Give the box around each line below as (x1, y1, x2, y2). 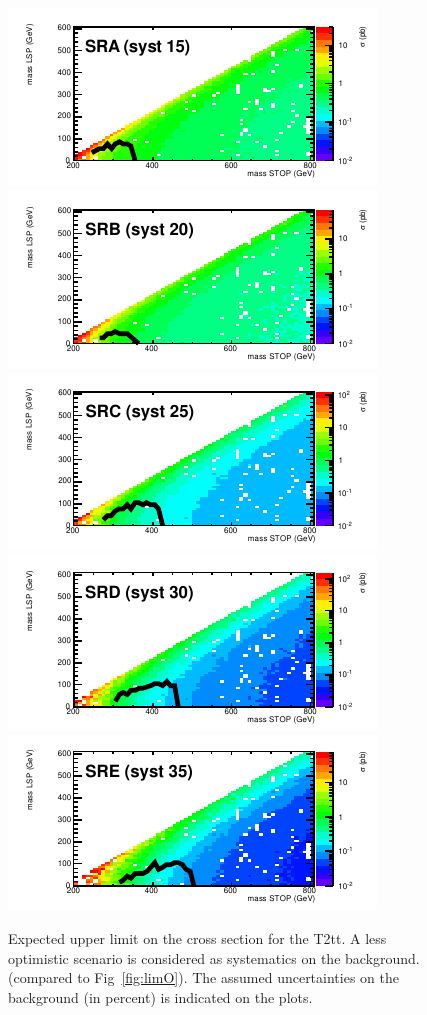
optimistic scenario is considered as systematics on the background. (8, 947, 420, 968)
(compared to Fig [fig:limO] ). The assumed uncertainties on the (8, 967, 399, 988)
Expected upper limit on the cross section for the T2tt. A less (8, 927, 387, 948)
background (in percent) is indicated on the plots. (8, 986, 313, 1007)
